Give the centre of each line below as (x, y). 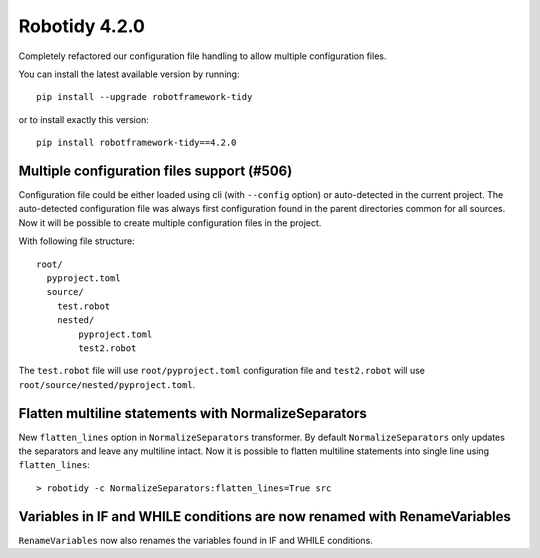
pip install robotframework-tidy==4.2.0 (136, 143)
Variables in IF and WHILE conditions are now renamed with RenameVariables (265, 516)
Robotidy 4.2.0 (81, 26)
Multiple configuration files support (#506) (155, 170)
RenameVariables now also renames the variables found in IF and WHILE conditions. (196, 540)
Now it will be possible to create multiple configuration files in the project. (170, 222)
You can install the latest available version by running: (129, 74)
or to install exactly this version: (83, 119)
